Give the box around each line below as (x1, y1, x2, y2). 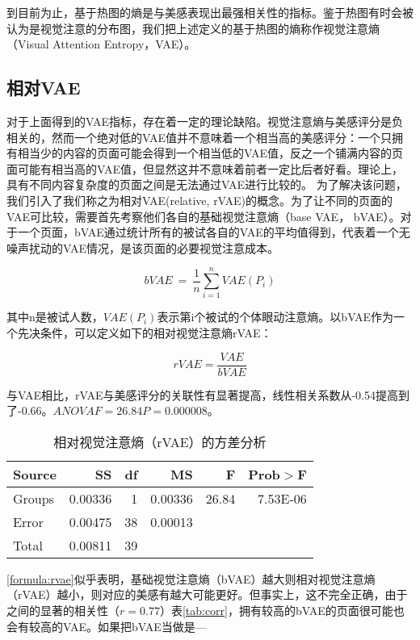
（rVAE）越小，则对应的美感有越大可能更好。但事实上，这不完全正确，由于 (6, 586, 408, 603)
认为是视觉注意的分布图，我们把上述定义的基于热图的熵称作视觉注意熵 (6, 19, 380, 36)
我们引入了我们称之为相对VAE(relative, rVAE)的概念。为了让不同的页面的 (6, 191, 393, 208)
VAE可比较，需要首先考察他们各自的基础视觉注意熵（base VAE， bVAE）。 (6, 207, 401, 224)
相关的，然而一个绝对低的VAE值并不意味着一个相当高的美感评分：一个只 (6, 128, 392, 145)
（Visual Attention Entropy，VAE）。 (6, 36, 196, 52)
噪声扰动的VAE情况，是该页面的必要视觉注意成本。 (6, 239, 279, 256)
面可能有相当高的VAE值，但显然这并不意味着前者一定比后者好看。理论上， (6, 160, 403, 177)
